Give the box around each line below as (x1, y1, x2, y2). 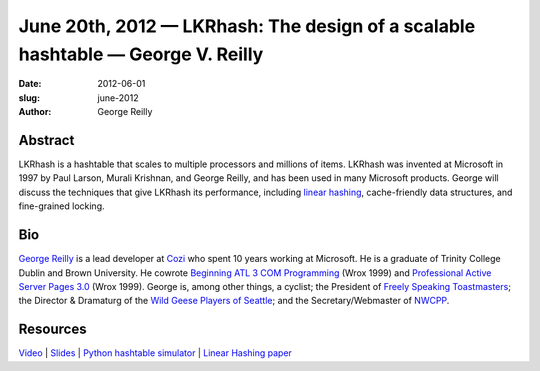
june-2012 (97, 91, 139, 104)
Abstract (18, 131, 75, 149)
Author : (18, 106, 52, 118)
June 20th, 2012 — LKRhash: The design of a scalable (18, 15, 476, 37)
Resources (18, 321, 87, 338)
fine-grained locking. (18, 200, 105, 212)
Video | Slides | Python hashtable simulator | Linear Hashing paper (18, 347, 292, 359)
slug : (18, 91, 40, 104)
